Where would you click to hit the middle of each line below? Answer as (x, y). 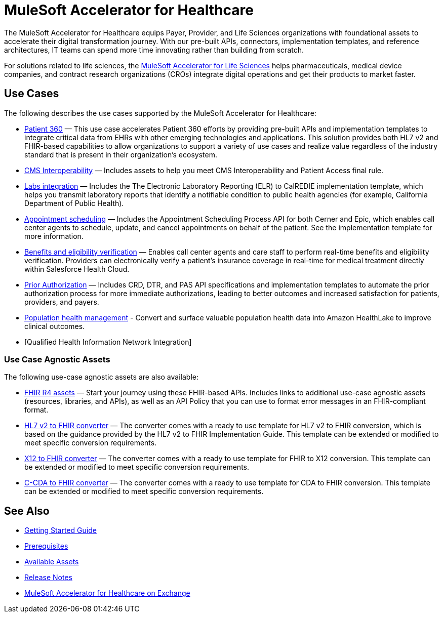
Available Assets (52, 562)
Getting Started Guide (61, 530)
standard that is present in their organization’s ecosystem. (121, 154)
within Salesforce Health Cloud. (77, 269)
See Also (27, 511)
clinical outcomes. (55, 326)
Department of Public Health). (74, 203)
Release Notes (48, 578)
